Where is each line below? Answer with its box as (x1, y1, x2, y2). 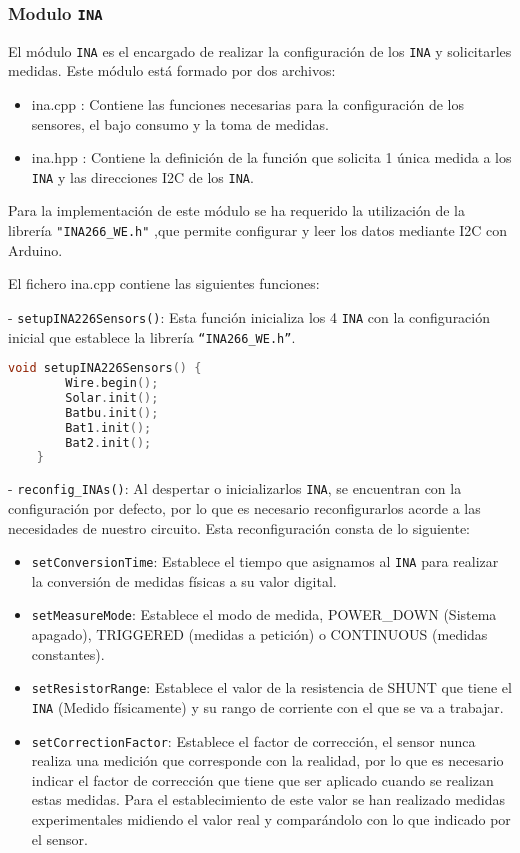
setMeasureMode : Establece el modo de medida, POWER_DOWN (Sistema (31, 604, 497, 625)
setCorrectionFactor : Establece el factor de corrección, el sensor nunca (31, 730, 476, 751)
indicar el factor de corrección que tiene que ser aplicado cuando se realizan (31, 769, 494, 790)
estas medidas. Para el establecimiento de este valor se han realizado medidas (31, 789, 506, 810)
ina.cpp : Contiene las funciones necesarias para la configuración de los (31, 94, 464, 115)
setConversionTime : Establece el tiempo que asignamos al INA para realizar (31, 551, 499, 572)
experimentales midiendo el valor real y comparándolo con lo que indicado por (31, 809, 511, 830)
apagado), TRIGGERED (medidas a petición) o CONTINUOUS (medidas (31, 624, 488, 645)
